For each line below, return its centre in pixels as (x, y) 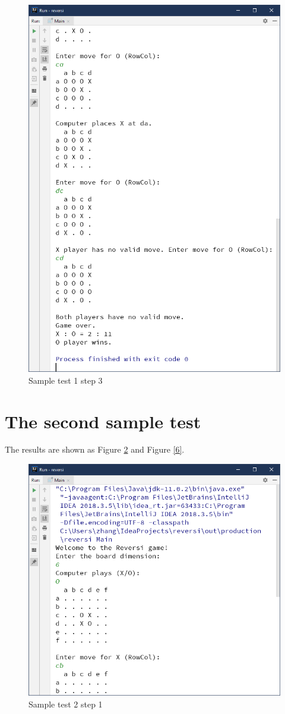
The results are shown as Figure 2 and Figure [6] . (95, 449)
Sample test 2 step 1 (66, 704)
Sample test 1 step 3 (66, 380)
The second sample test (103, 421)
